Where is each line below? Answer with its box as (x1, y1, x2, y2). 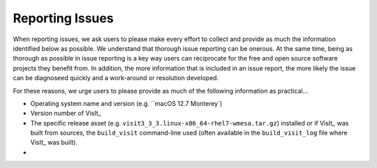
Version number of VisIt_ (30, 109, 101, 118)
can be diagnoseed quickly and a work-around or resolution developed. (13, 74, 219, 82)
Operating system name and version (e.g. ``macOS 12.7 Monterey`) (30, 99, 223, 107)
